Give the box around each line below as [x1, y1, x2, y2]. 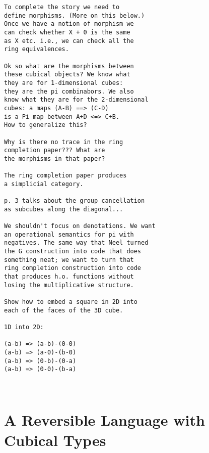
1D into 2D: [4, 323, 44, 331]
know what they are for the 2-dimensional [4, 96, 149, 104]
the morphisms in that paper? [4, 155, 105, 162]
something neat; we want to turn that [4, 256, 134, 263]
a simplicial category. [4, 180, 84, 188]
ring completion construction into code [4, 264, 142, 272]
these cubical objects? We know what [4, 71, 130, 78]
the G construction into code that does [4, 248, 142, 255]
